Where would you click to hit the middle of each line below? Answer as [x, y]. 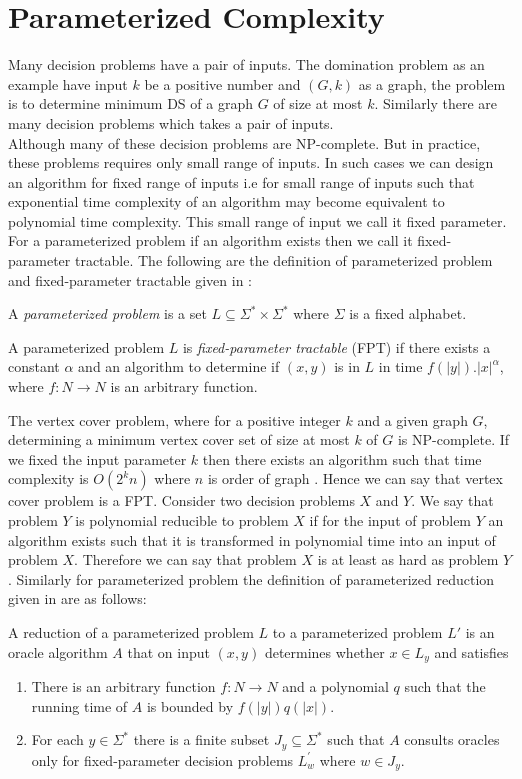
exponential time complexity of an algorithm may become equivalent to [226, 201]
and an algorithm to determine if [179, 366]
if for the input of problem [390, 520]
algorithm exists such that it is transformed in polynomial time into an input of [252, 539]
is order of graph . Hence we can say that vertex [355, 478]
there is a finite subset [201, 739]
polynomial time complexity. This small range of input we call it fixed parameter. [257, 220]
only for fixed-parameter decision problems [162, 759]
